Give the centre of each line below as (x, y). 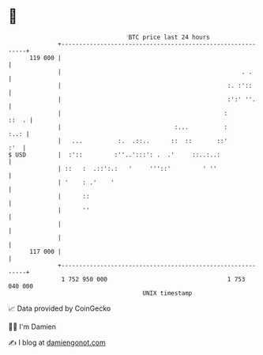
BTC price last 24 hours (169, 37)
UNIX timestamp (167, 293)
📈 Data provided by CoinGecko (60, 308)
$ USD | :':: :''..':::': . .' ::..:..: (115, 155)
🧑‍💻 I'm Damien (32, 327)
